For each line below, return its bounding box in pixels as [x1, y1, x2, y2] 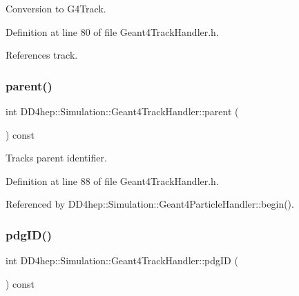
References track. [6, 48, 78, 62]
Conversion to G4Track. [6, 1, 106, 15]
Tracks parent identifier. [6, 150, 107, 165]
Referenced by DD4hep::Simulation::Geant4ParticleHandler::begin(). [6, 197, 294, 211]
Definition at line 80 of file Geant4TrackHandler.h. [6, 24, 219, 39]
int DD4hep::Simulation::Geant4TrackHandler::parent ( [6, 104, 239, 118]
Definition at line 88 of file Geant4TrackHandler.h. [6, 173, 219, 188]
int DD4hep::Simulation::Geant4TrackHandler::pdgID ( [6, 253, 238, 268]
